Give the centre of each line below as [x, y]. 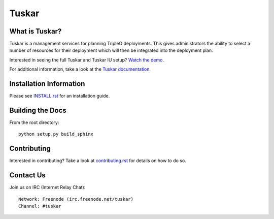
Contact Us [27, 175]
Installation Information [47, 84]
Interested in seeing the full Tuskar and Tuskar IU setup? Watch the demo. [87, 60]
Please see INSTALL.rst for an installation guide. [60, 96]
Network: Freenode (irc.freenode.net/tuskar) [76, 199]
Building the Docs [38, 110]
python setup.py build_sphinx [56, 134]
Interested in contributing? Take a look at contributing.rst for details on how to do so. [98, 161]
